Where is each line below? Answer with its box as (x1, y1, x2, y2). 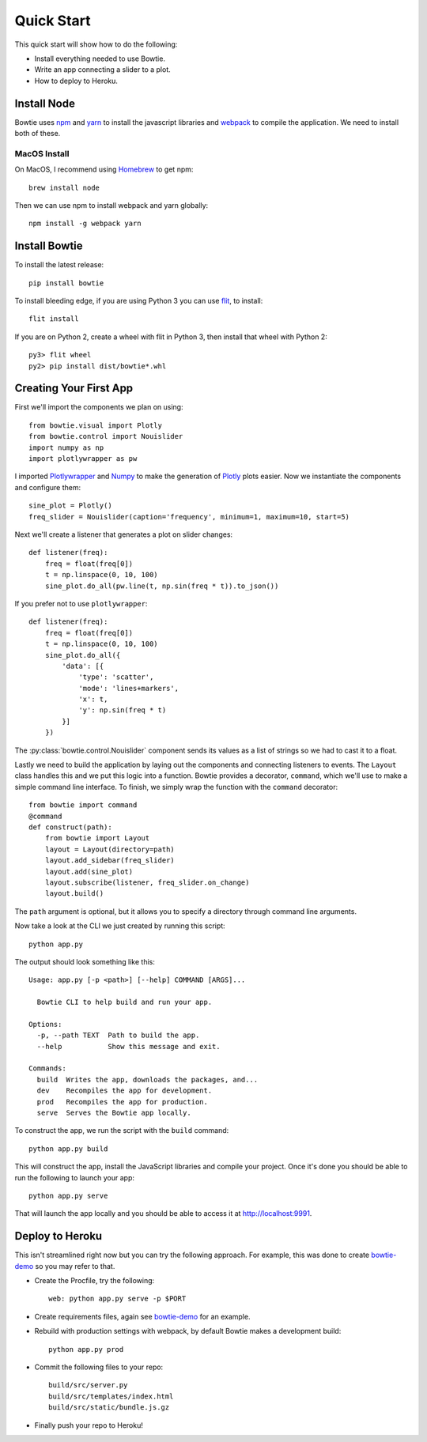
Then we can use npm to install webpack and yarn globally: (14, 200, 209, 210)
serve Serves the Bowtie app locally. (36, 1108, 191, 1117)
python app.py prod (48, 1345, 124, 1353)
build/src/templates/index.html (48, 1391, 174, 1401)
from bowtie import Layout (44, 834, 150, 843)
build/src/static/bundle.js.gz (48, 1403, 170, 1412)
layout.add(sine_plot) (44, 866, 134, 876)
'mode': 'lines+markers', (78, 684, 179, 693)
